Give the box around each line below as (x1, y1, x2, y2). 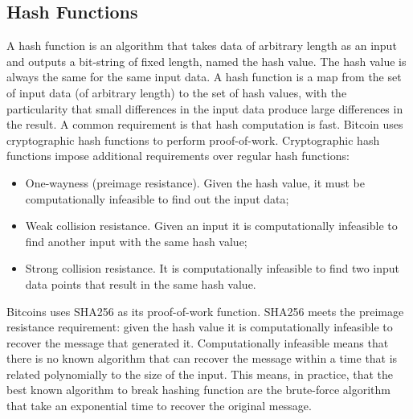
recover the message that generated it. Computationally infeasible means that (6, 334, 389, 351)
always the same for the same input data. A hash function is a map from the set (6, 68, 402, 85)
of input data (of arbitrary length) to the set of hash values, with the (6, 84, 347, 101)
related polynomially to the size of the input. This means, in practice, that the (6, 365, 393, 382)
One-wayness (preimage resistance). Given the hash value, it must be (25, 174, 365, 191)
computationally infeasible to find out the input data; (25, 190, 289, 207)
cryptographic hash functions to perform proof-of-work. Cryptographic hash (6, 131, 380, 148)
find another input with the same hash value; (25, 232, 247, 249)
